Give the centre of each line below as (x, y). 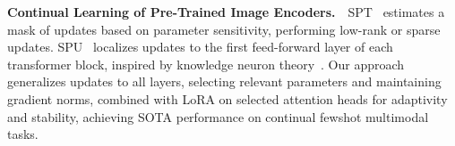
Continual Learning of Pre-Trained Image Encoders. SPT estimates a (226, 12)
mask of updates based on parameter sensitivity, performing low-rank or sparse (224, 29)
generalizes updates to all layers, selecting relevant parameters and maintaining (224, 81)
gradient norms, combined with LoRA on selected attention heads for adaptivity (227, 98)
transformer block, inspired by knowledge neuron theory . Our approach (206, 64)
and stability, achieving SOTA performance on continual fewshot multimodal (218, 116)
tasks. (23, 134)
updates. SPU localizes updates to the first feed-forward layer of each (200, 47)
